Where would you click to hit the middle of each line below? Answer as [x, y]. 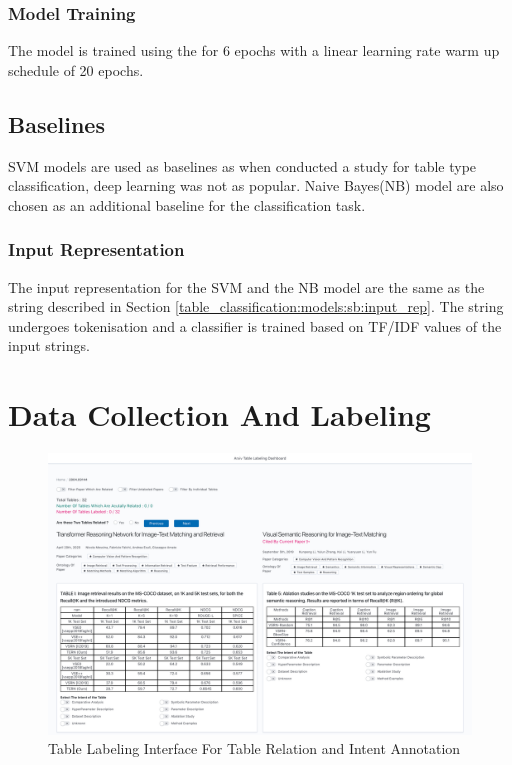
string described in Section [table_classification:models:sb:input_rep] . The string [256, 306]
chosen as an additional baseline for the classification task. [187, 204]
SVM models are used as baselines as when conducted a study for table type [242, 165]
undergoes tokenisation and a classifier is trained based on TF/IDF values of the [255, 325]
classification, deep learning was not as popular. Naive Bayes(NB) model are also [256, 185]
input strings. [49, 345]
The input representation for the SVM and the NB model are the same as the [246, 286]
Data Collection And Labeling [219, 414]
